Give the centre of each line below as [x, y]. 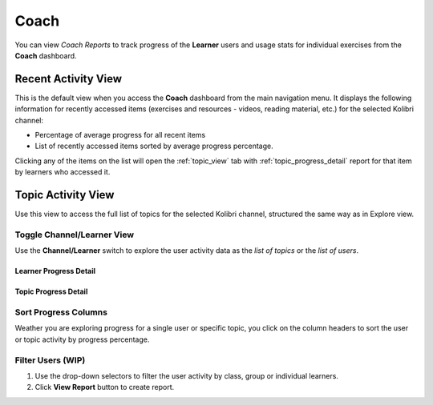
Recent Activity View [69, 79]
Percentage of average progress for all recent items [120, 135]
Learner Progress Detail [55, 271]
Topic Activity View [65, 195]
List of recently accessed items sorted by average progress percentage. [154, 146]
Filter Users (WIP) [50, 360]
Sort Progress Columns [61, 312]
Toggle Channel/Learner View [75, 235]
